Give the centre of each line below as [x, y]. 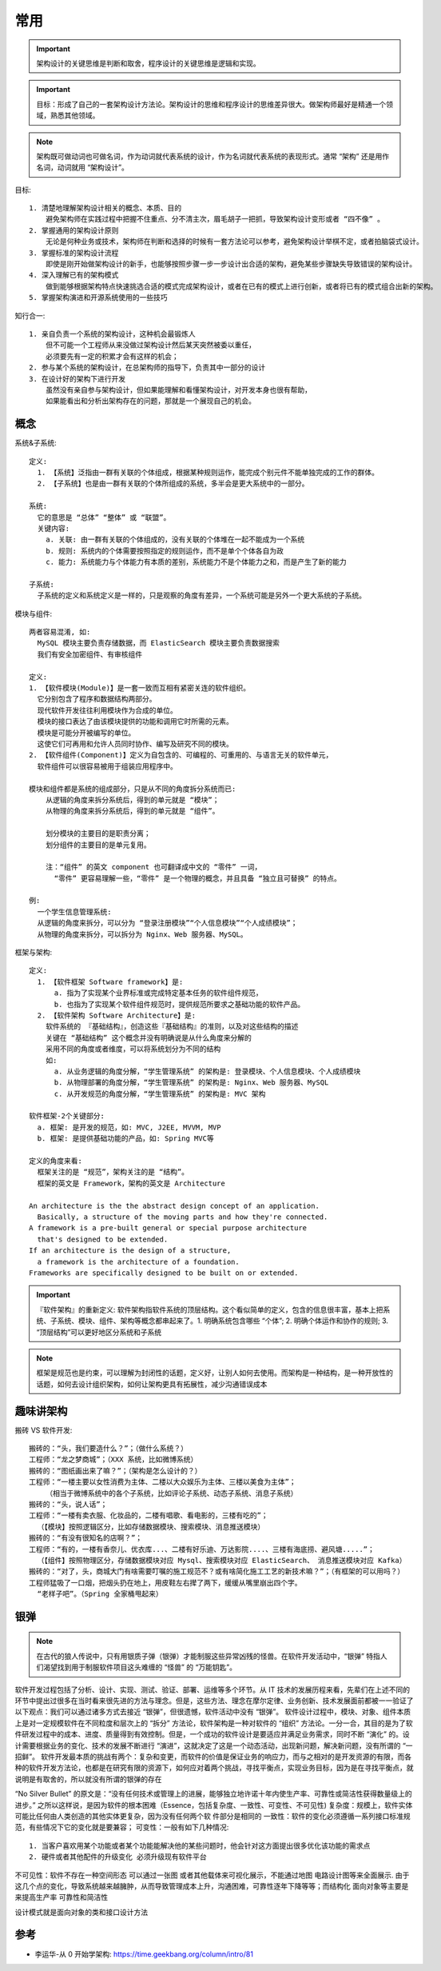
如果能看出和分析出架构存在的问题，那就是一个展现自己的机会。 [150, 401]
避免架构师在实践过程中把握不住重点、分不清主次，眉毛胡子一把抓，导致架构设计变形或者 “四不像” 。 [215, 219]
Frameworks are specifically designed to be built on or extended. [164, 1273]
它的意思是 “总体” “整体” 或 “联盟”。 [104, 517]
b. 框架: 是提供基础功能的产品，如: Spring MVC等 [126, 1139]
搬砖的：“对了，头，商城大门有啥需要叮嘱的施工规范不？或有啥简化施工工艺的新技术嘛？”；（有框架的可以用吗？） [217, 1571]
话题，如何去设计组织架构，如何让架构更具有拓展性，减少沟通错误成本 [152, 1384]
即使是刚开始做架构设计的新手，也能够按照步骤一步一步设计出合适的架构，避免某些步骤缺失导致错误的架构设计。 [231, 264]
